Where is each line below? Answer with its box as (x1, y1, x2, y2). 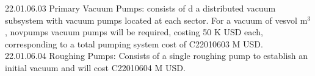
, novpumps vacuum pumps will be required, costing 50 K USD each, (5, 26, 263, 38)
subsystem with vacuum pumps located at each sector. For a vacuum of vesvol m (5, 13, 308, 26)
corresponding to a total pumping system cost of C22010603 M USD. (5, 37, 263, 50)
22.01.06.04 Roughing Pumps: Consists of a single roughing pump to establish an (5, 49, 308, 62)
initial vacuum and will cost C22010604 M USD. (5, 61, 186, 74)
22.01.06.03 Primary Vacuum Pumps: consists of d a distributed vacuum (5, 2, 276, 14)
